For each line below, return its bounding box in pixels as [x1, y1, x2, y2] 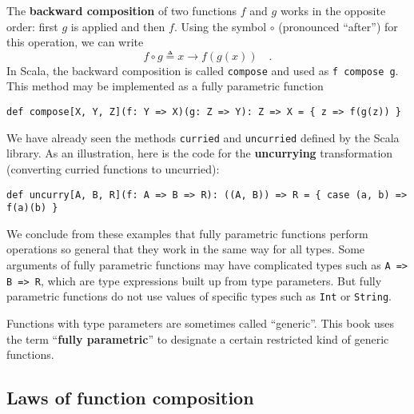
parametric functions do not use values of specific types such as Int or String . [6, 288, 392, 305]
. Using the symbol [173, 18, 267, 34]
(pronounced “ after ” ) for [278, 18, 398, 34]
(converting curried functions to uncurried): [6, 160, 220, 177]
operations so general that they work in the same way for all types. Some [6, 241, 365, 257]
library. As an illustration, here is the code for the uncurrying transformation [6, 145, 393, 161]
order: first [6, 18, 58, 34]
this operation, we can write [6, 34, 144, 50]
